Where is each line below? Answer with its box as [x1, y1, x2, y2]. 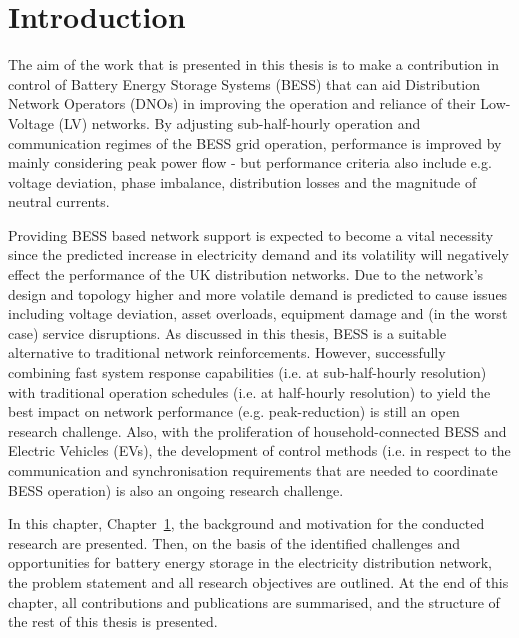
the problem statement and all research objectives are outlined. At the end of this [8, 571, 509, 592]
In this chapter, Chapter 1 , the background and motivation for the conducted [8, 513, 485, 534]
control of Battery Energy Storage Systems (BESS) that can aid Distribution [8, 73, 480, 94]
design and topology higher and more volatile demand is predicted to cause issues [8, 283, 508, 304]
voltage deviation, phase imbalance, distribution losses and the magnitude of [8, 171, 477, 192]
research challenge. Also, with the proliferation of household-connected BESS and [8, 420, 507, 441]
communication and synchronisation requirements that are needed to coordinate [8, 460, 498, 480]
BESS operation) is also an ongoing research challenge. [8, 479, 344, 500]
